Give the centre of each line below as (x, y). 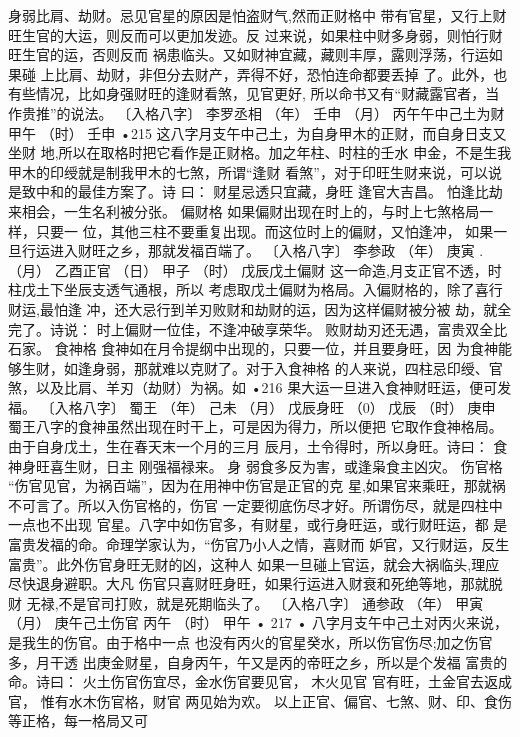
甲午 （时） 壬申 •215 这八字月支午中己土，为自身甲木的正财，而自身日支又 (257, 132)
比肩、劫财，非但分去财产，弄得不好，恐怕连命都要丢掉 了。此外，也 (281, 73)
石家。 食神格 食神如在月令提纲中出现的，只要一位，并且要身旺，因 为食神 (253, 348)
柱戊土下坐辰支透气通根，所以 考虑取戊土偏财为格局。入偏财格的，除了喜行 (255, 289)
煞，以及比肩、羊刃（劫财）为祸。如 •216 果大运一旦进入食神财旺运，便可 (253, 387)
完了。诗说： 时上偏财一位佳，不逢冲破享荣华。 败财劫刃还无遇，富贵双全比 (258, 328)
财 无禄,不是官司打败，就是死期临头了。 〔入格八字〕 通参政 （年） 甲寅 (246, 602)
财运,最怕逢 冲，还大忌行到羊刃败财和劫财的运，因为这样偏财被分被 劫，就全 (260, 308)
